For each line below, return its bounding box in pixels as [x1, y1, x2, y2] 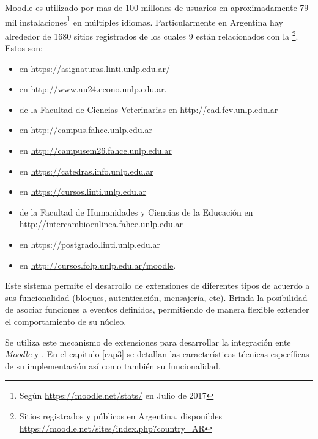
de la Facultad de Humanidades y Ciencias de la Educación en [19, 205, 253, 218]
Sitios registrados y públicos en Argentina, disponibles [19, 409, 222, 422]
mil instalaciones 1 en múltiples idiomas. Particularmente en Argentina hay [5, 13, 283, 28]
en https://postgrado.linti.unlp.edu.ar [19, 238, 160, 251]
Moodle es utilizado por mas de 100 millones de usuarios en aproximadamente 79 [5, 1, 309, 13]
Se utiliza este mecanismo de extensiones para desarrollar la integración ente [5, 335, 291, 348]
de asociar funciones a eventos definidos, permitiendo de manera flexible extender [5, 303, 309, 316]
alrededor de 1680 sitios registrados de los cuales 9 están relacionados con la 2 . [5, 27, 298, 42]
